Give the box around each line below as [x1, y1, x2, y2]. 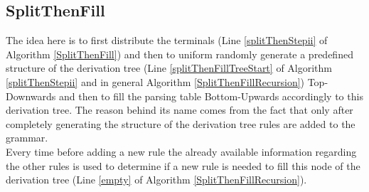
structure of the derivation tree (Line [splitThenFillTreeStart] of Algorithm [6, 60, 332, 75]
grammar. [6, 130, 48, 145]
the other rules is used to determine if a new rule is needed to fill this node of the [6, 158, 360, 173]
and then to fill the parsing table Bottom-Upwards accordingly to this [58, 88, 363, 103]
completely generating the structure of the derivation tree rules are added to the [6, 116, 355, 131]
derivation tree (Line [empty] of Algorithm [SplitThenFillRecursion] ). [6, 172, 307, 187]
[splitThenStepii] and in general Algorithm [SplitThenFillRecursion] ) [6, 74, 305, 89]
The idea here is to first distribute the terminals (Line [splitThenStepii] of [6, 33, 328, 48]
